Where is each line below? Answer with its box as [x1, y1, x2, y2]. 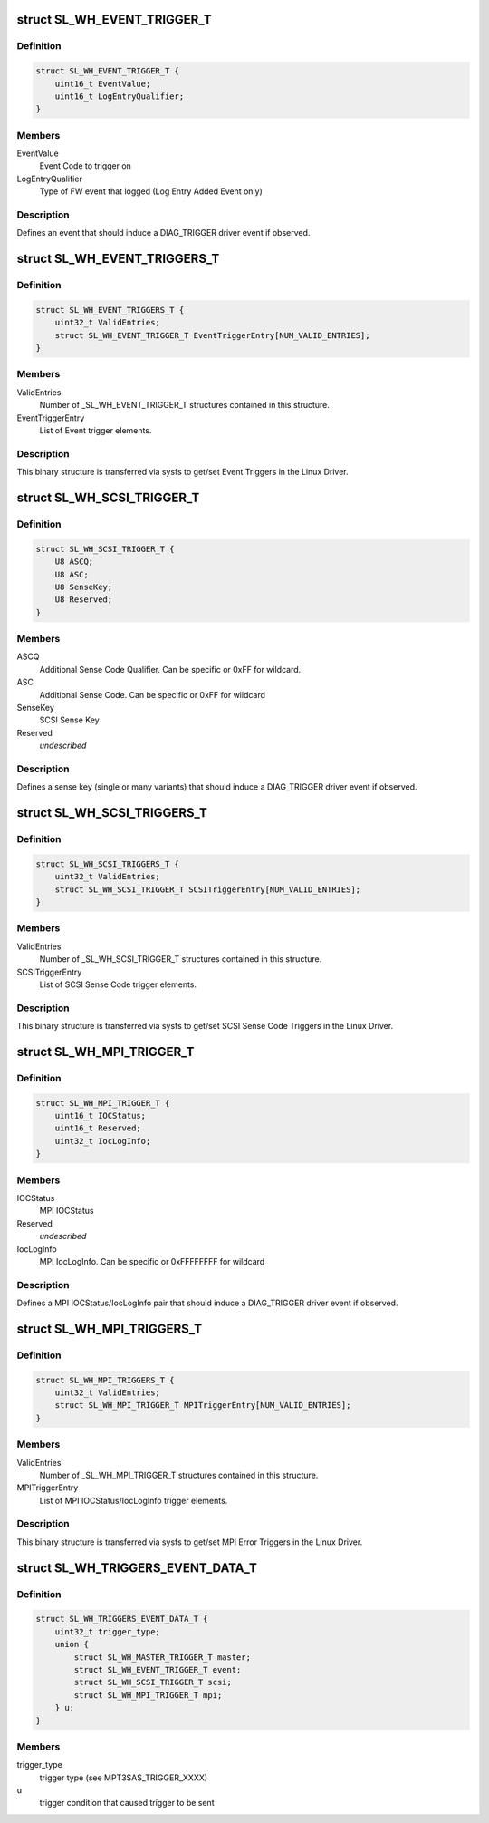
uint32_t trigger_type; [54, 1626, 160, 1636]
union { [54, 1639, 90, 1650]
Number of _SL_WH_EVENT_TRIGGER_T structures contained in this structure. [39, 400, 331, 411]
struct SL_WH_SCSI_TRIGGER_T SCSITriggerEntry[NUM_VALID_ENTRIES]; [54, 884, 361, 895]
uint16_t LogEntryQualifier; [54, 91, 185, 102]
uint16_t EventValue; [54, 78, 151, 89]
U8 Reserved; [54, 595, 113, 605]
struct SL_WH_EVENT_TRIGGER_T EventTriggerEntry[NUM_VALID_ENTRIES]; [54, 330, 370, 340]
